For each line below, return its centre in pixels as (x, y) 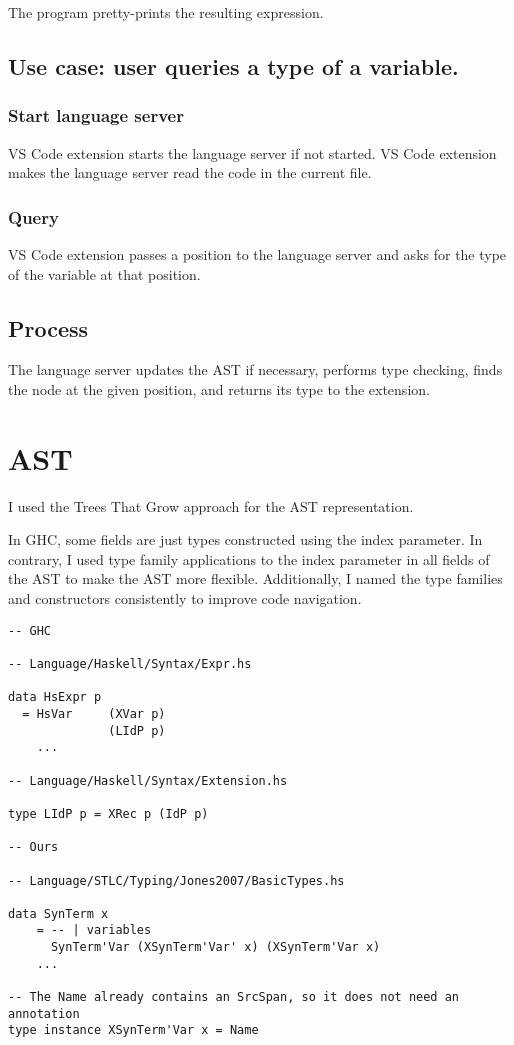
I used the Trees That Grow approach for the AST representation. (211, 505)
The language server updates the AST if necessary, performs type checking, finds (255, 369)
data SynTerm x (58, 913)
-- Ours (33, 847)
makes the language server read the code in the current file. (190, 172)
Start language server (96, 115)
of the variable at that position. (104, 273)
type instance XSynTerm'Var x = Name (133, 1030)
